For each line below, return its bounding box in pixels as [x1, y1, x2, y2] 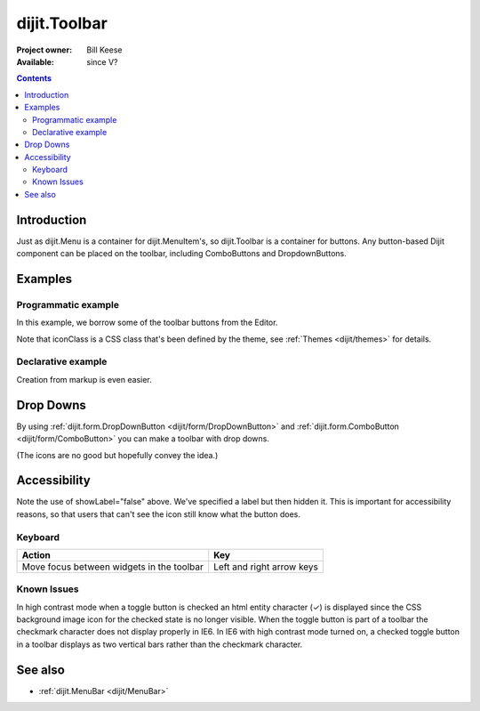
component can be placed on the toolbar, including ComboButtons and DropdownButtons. [16, 248, 347, 259]
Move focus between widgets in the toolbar [21, 561, 204, 573]
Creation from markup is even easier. [16, 374, 153, 384]
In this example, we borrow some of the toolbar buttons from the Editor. [16, 317, 278, 328]
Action [21, 548, 51, 561]
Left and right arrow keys [213, 561, 319, 573]
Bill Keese [86, 44, 123, 55]
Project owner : [16, 44, 73, 55]
